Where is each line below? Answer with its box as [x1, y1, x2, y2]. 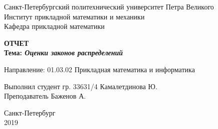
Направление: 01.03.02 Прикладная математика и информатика [4, 64, 195, 74]
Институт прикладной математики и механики [4, 11, 145, 21]
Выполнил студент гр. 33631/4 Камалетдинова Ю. [4, 81, 157, 91]
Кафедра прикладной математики [4, 21, 105, 31]
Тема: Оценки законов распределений [4, 47, 123, 58]
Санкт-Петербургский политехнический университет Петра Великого [4, 1, 214, 11]
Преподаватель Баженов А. [4, 91, 86, 101]
